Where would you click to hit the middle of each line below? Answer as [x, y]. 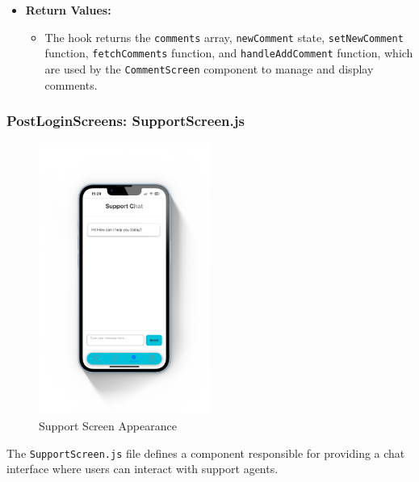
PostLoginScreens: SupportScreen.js [126, 121]
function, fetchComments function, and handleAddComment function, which [229, 53]
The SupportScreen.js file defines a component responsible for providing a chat [206, 453]
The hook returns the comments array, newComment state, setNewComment [224, 37]
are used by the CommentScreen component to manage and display [209, 68]
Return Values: [68, 10]
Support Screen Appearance [108, 426]
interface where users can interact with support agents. [142, 469]
